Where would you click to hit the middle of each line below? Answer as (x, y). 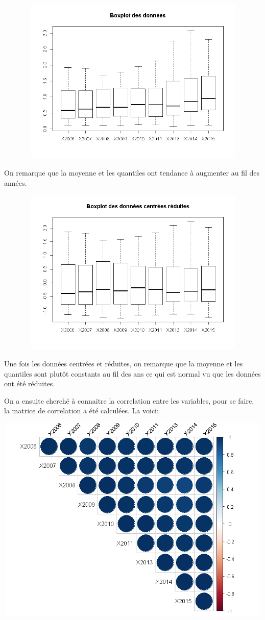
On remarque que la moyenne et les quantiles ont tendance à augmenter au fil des (132, 172)
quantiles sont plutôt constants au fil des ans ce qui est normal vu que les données (132, 373)
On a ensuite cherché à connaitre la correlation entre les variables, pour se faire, (129, 400)
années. (16, 182)
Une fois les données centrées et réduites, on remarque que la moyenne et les (124, 364)
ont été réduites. (30, 383)
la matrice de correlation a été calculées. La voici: (81, 411)
